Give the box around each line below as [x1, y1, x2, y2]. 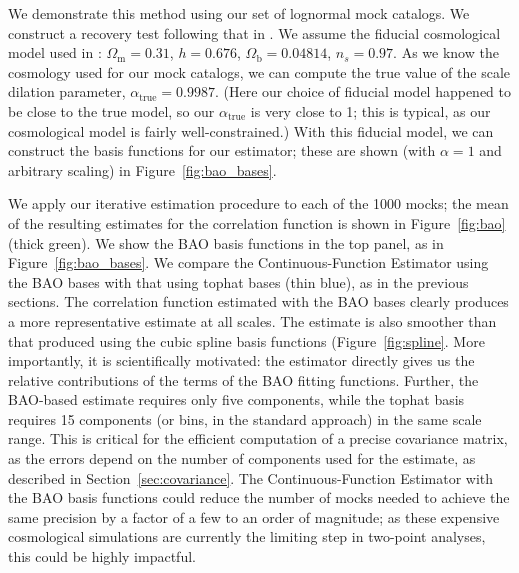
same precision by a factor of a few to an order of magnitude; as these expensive [8, 506, 500, 527]
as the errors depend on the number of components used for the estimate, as [8, 448, 476, 469]
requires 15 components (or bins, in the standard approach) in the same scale [8, 408, 482, 429]
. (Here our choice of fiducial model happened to [214, 81, 512, 102]
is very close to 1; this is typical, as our [250, 100, 491, 121]
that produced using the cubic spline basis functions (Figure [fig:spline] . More [8, 330, 485, 351]
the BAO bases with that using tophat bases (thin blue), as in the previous [8, 271, 469, 292]
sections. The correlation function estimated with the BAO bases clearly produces [8, 291, 509, 312]
